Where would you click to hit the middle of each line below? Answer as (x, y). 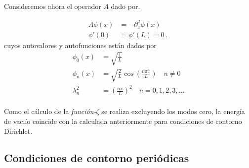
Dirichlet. (18, 131)
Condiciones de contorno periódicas (97, 157)
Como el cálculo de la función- (50, 111)
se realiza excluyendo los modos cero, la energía (173, 111)
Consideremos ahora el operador (53, 6)
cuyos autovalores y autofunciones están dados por (80, 45)
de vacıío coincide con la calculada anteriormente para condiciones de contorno (123, 121)
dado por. (125, 6)
